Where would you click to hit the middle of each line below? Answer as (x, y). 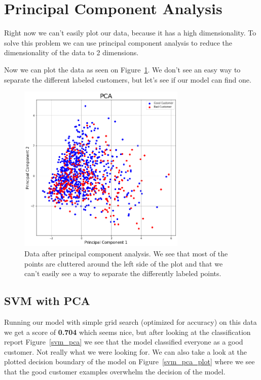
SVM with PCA (47, 301)
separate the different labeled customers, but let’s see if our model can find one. (128, 79)
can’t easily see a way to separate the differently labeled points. (123, 273)
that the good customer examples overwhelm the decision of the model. (115, 371)
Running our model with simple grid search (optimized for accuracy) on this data (130, 321)
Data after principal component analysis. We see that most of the (126, 253)
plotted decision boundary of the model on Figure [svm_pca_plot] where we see (129, 362)
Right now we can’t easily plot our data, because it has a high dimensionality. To (130, 33)
